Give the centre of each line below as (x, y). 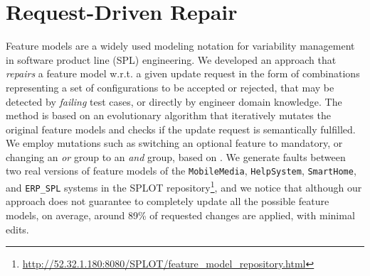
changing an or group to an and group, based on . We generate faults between (176, 156)
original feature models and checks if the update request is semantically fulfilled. (181, 129)
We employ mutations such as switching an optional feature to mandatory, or (174, 143)
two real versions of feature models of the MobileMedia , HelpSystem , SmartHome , (181, 171)
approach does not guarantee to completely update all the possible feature (168, 201)
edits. (17, 229)
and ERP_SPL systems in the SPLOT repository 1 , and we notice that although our (184, 186)
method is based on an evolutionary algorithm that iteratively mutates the (168, 115)
